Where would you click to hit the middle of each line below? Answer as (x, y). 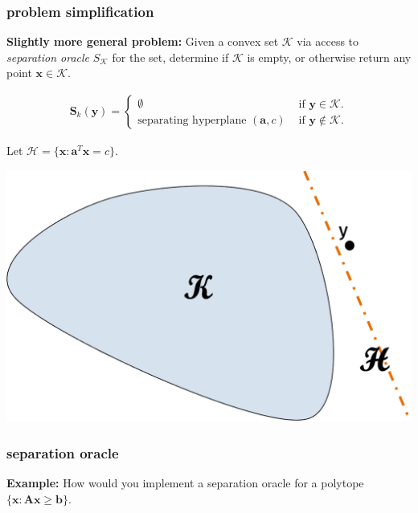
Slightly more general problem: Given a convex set (143, 41)
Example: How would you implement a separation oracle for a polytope (185, 483)
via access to (328, 41)
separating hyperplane (192, 120)
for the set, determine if (170, 57)
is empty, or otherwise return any (329, 57)
